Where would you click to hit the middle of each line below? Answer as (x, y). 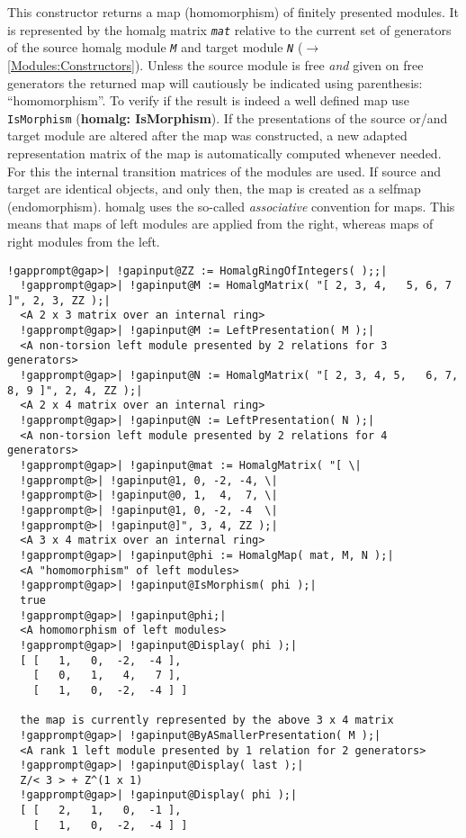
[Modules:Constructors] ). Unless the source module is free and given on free (215, 64)
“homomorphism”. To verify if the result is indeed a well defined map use (208, 100)
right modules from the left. (84, 241)
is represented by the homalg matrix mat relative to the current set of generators (229, 29)
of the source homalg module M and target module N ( (155, 47)
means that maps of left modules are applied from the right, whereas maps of (220, 224)
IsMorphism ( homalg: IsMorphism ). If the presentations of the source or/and (228, 117)
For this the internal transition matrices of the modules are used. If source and (224, 171)
